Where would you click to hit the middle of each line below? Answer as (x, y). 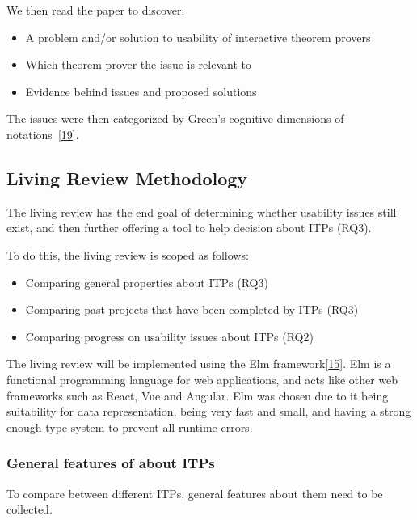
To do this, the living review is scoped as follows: (128, 254)
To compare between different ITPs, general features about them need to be (195, 493)
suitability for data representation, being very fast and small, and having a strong (209, 411)
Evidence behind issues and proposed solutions (141, 91)
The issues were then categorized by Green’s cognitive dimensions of (175, 118)
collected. (29, 509)
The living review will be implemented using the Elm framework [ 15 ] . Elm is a (199, 364)
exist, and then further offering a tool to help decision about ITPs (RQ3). (189, 228)
